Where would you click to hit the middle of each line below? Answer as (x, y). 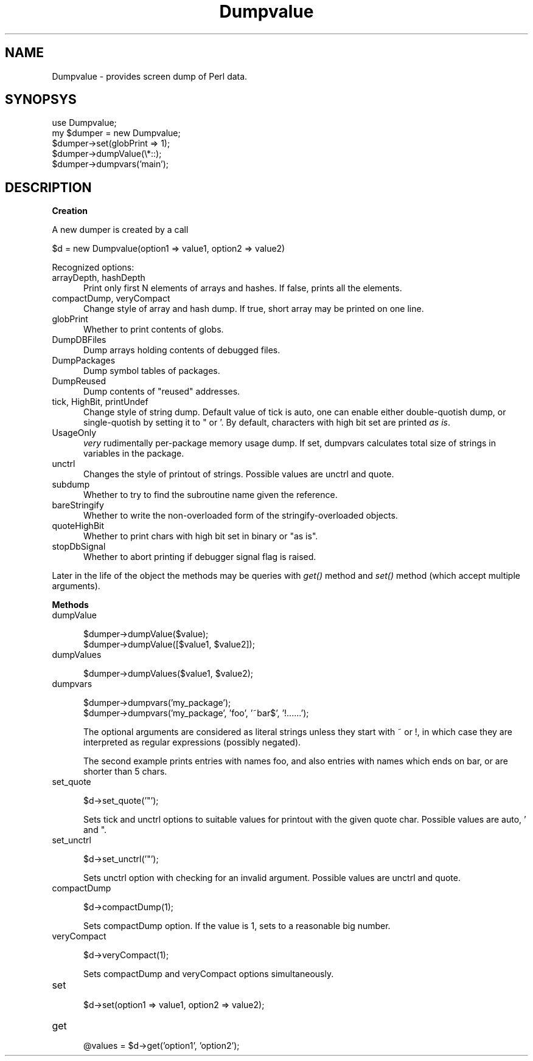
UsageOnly (74, 433)
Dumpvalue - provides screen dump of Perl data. (150, 76)
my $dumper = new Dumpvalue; (116, 133)
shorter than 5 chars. (125, 772)
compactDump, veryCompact (111, 299)
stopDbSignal (79, 547)
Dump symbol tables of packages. (152, 371)
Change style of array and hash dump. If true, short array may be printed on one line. (254, 309)
